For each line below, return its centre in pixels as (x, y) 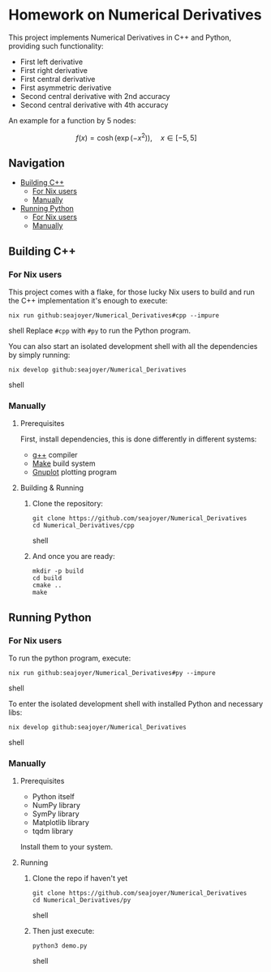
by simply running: (39, 355)
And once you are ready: (73, 557)
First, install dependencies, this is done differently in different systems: (138, 439)
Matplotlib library (60, 823)
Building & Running (52, 488)
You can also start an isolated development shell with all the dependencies (133, 346)
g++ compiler (55, 455)
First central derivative (58, 79)
